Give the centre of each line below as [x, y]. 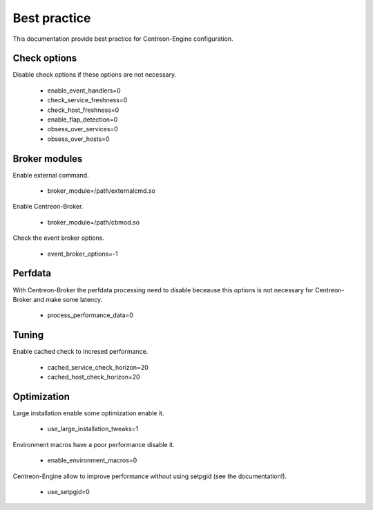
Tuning [28, 335]
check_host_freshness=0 [83, 110]
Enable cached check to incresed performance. [80, 352]
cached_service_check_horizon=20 [98, 367]
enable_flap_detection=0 [83, 120]
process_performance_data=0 [90, 315]
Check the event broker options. [59, 238]
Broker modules [48, 159]
